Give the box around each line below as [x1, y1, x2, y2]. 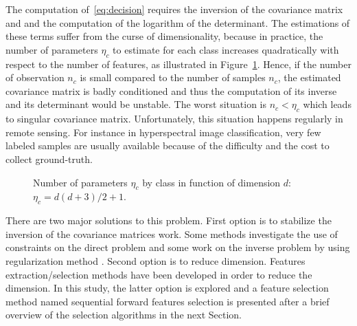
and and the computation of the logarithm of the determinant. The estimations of [5, 15, 350, 30]
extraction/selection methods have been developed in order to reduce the [5, 267, 312, 281]
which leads [303, 97, 352, 111]
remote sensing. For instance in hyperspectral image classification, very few [5, 124, 321, 139]
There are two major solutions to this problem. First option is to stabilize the [5, 213, 332, 228]
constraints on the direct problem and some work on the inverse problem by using [5, 240, 350, 254]
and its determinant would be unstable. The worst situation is [5, 97, 267, 111]
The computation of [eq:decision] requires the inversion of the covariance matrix [5, 2, 343, 16]
